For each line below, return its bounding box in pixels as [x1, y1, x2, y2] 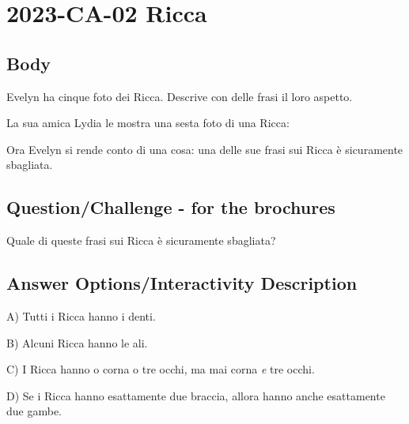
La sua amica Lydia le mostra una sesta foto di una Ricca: [6, 114, 290, 131]
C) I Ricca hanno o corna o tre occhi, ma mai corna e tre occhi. [6, 361, 315, 377]
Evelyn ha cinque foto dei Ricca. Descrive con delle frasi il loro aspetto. [6, 88, 353, 104]
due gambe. [6, 403, 62, 419]
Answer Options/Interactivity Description [6, 271, 358, 295]
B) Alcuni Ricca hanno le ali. [6, 334, 148, 351]
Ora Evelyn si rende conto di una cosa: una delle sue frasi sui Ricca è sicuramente [6, 141, 403, 157]
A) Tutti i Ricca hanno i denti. [6, 307, 156, 324]
